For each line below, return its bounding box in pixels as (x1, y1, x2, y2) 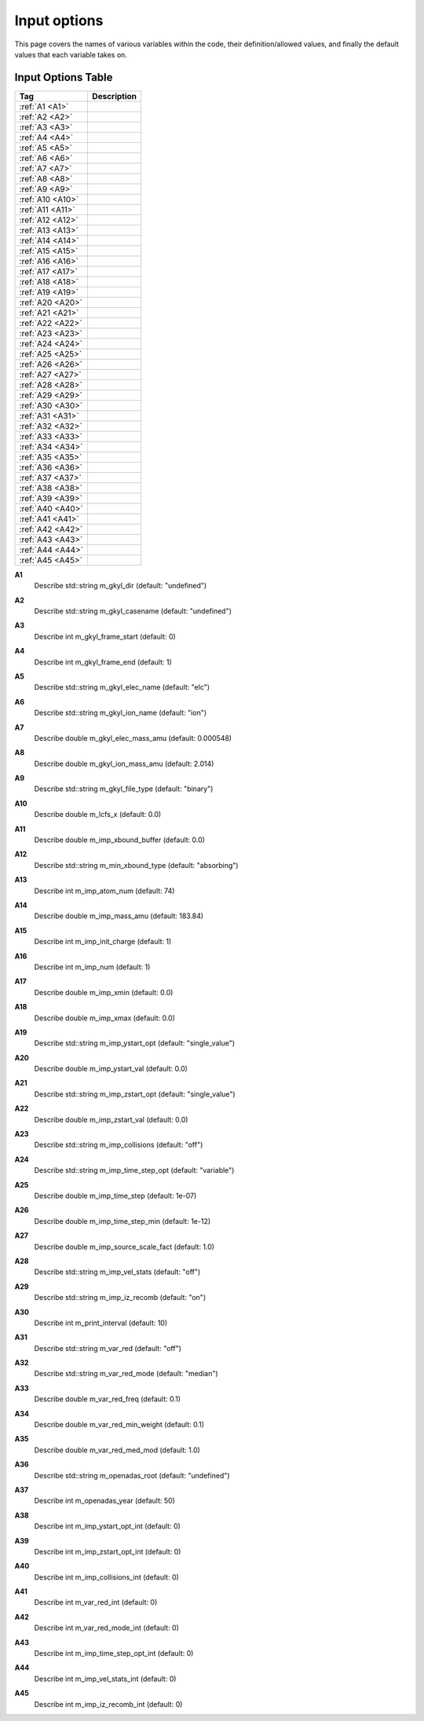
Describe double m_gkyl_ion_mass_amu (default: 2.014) (34, 759, 214, 768)
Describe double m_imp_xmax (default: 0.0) (34, 1013, 176, 1023)
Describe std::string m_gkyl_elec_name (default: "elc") (34, 683, 210, 692)
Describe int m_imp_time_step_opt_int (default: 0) (34, 1649, 194, 1658)
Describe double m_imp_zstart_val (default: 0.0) (34, 1115, 188, 1124)
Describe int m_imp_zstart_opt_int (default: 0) (34, 1547, 181, 1556)
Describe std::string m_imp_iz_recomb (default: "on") (34, 1293, 207, 1302)
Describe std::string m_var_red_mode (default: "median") (34, 1369, 219, 1379)
